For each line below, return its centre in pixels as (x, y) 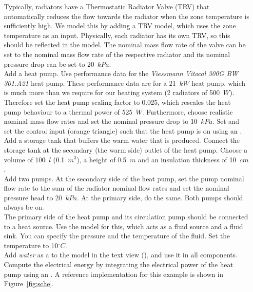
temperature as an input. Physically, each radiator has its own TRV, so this (117, 35)
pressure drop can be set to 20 (49, 64)
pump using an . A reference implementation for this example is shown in (114, 274)
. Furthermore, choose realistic (187, 111)
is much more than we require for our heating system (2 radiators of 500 (112, 92)
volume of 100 (25, 159)
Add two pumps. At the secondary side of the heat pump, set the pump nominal (124, 178)
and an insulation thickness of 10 (187, 159)
